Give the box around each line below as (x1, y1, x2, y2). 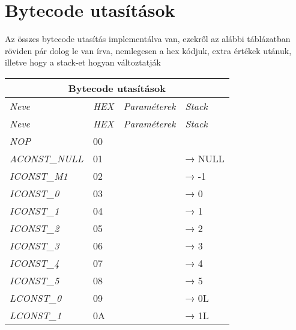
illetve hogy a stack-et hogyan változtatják (5, 56, 161, 69)
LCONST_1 (10, 308, 62, 322)
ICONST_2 (10, 221, 59, 235)
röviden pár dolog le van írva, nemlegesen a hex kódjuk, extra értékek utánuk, (5, 44, 292, 57)
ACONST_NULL (10, 151, 83, 165)
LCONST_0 (10, 290, 62, 305)
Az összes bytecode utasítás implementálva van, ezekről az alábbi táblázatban (5, 32, 291, 45)
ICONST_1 (10, 203, 59, 218)
